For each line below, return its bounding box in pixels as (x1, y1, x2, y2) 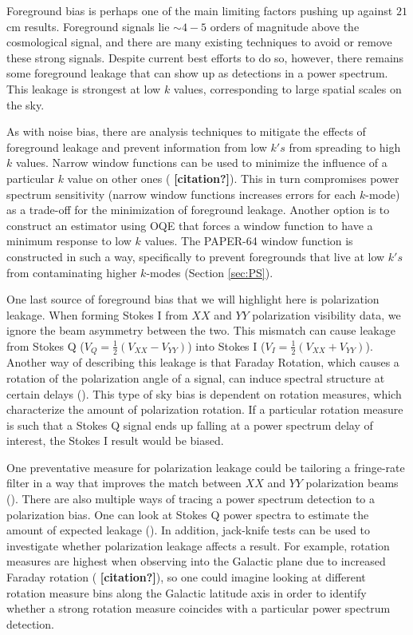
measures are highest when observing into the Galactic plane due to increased (6, 553, 386, 570)
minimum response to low (6, 232, 132, 249)
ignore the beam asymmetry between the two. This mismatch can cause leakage (6, 322, 395, 339)
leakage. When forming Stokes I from (6, 306, 188, 323)
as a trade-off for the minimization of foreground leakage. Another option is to (6, 201, 390, 218)
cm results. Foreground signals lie (6, 18, 170, 34)
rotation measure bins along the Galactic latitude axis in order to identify (6, 584, 367, 601)
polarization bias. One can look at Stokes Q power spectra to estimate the (6, 506, 369, 522)
